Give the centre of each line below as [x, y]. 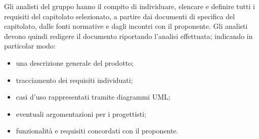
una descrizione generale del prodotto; [75, 62]
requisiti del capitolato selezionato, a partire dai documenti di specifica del [120, 16]
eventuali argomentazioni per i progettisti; [81, 113]
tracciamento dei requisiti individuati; [74, 80]
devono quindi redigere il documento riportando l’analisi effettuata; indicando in [128, 36]
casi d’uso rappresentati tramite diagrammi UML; [93, 97]
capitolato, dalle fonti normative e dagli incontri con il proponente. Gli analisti [126, 26]
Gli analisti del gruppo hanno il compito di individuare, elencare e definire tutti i [129, 6]
